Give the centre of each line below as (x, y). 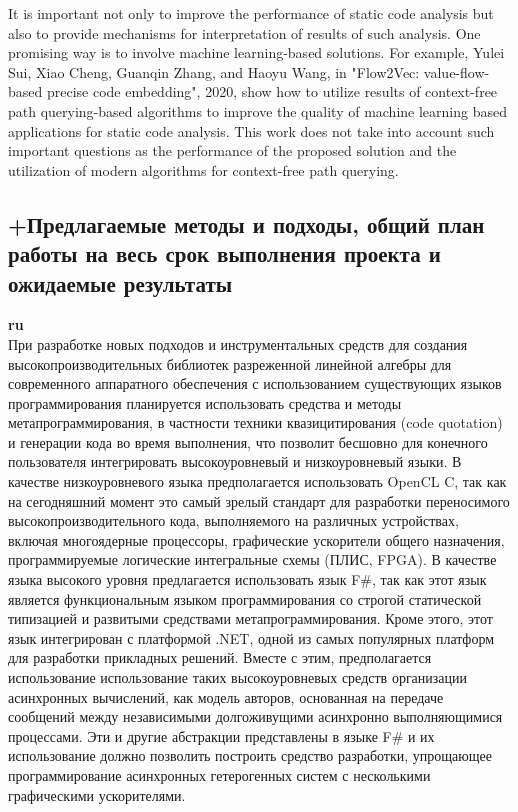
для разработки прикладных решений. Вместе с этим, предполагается (220, 657)
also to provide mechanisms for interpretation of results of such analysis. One (244, 32)
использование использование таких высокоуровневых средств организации (238, 677)
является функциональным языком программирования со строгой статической (245, 598)
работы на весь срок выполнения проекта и (224, 253)
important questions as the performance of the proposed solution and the (232, 150)
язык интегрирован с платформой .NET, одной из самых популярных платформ (251, 637)
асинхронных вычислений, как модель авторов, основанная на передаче (226, 696)
